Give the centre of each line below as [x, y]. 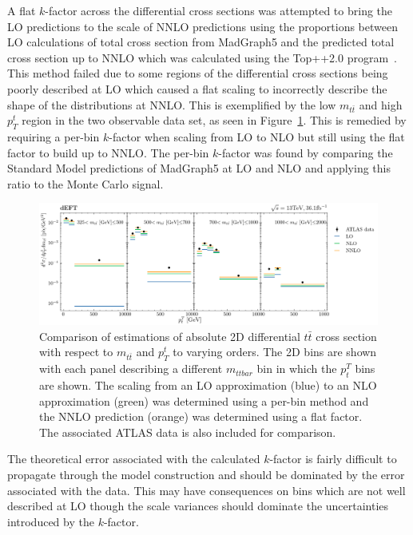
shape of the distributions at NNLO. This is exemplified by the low [172, 104]
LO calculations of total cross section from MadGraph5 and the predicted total [201, 42]
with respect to [76, 352]
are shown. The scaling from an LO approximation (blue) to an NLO [208, 385]
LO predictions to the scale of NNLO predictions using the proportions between [203, 26]
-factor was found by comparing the [306, 152]
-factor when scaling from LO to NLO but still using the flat [257, 137]
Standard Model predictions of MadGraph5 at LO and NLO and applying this [199, 168]
